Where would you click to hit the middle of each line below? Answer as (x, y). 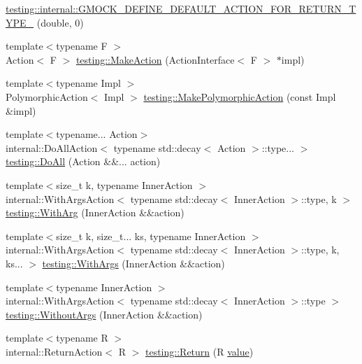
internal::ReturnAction (54, 351)
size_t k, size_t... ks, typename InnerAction (151, 236)
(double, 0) (60, 22)
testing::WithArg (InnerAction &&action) (95, 212)
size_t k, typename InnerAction (124, 184)
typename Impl (88, 83)
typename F (82, 46)
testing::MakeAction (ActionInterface (155, 59)
